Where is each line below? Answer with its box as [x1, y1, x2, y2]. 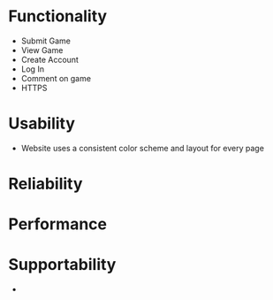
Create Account [20, 54, 79, 65]
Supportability [8, 255, 117, 275]
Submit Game [20, 35, 72, 46]
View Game [20, 44, 64, 55]
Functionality [8, 6, 108, 27]
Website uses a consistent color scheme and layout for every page [20, 142, 264, 153]
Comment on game [20, 73, 92, 83]
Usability [8, 113, 76, 134]
